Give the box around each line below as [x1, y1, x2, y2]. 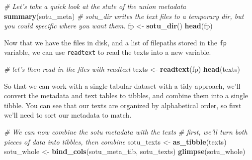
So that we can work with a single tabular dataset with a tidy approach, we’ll [4, 80, 241, 91]
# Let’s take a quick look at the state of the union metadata [4, 1, 186, 11]
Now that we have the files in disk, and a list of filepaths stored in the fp [4, 37, 227, 47]
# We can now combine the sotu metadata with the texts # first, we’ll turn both [4, 127, 248, 137]
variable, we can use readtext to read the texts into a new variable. [4, 47, 211, 57]
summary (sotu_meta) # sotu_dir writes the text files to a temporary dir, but [4, 10, 244, 21]
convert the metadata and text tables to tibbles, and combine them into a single [4, 90, 249, 101]
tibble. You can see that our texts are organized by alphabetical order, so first [4, 100, 242, 110]
